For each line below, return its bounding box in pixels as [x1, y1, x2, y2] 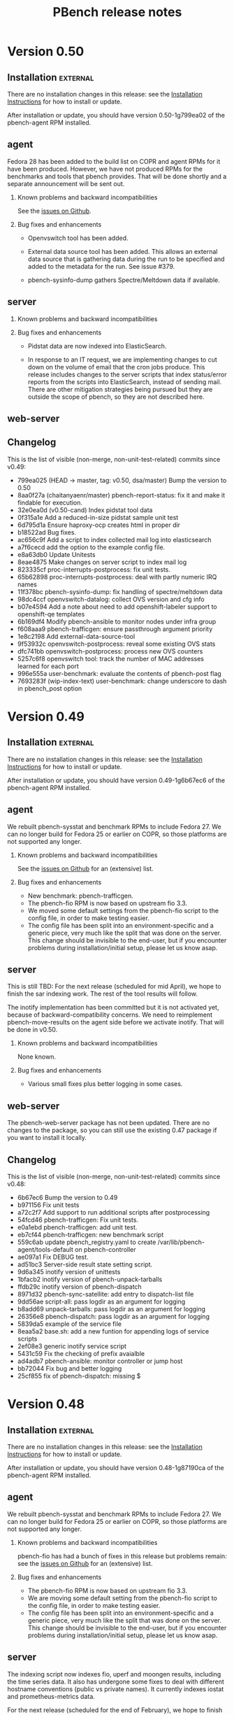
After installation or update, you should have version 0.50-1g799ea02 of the [7, 111, 226, 119]
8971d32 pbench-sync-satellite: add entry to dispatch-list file [17, 1290, 194, 1299]
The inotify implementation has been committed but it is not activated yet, [7, 1003, 219, 1012]
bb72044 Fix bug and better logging [17, 1364, 122, 1373]
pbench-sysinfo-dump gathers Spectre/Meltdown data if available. [27, 276, 220, 284]
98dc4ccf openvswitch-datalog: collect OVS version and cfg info [17, 595, 205, 603]
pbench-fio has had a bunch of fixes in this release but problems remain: [17, 1551, 227, 1560]
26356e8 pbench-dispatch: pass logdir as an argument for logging [17, 1313, 210, 1321]
